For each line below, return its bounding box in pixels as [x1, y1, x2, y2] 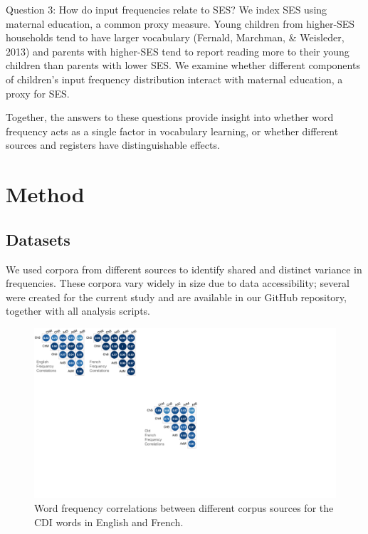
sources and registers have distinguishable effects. [6, 137, 220, 152]
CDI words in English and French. [34, 514, 184, 529]
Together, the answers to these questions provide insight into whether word [6, 110, 334, 125]
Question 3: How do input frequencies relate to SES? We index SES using [6, 2, 327, 16]
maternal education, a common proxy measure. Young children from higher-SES [6, 16, 355, 31]
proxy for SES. [6, 85, 70, 100]
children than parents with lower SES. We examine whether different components [6, 58, 360, 73]
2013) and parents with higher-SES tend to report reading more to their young [6, 43, 349, 58]
